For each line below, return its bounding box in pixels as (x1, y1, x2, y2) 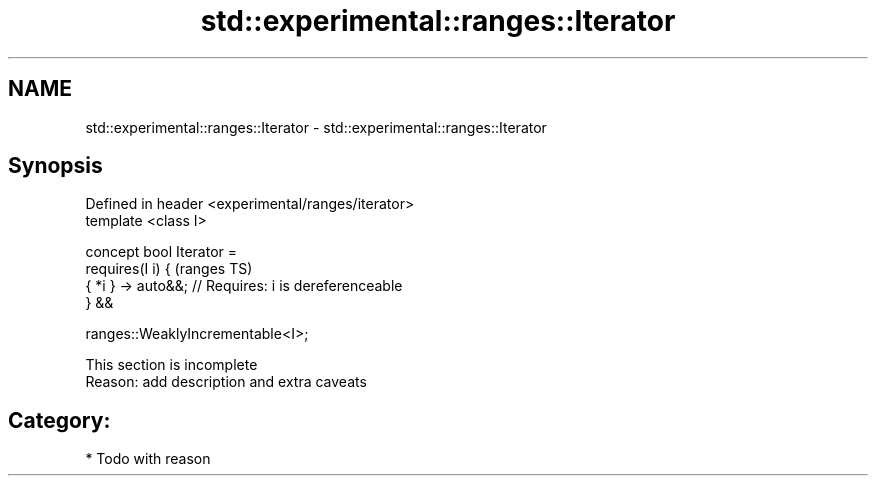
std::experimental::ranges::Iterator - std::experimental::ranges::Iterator (85, 118, 547, 136)
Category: (8, 407, 111, 433)
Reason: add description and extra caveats (85, 373, 367, 391)
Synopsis (8, 153, 103, 179)
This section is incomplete (85, 356, 258, 374)
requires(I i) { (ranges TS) (85, 260, 253, 278)
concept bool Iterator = (85, 243, 238, 261)
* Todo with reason (85, 450, 211, 468)
